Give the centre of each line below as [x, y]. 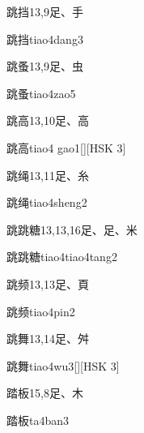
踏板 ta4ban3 [38, 420]
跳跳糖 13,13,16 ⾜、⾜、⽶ [72, 229]
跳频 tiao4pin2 [41, 311]
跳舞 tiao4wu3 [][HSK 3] [63, 365]
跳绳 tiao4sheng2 [47, 202]
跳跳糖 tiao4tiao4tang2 [62, 257]
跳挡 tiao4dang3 [45, 39]
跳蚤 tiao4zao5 [41, 93]
